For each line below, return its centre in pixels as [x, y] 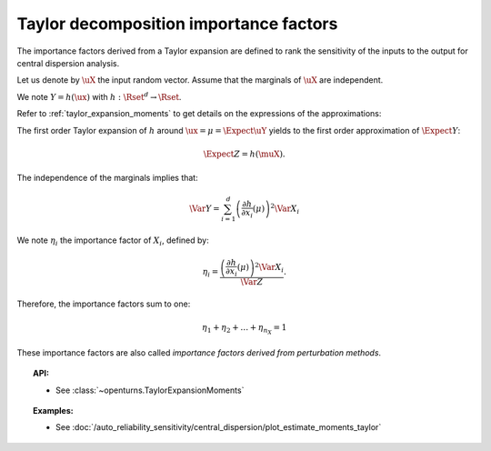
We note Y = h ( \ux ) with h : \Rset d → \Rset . [99, 96]
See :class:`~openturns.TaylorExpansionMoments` [150, 390]
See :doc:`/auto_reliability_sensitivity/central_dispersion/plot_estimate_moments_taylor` [219, 427]
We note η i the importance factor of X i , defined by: [113, 241]
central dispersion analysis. [68, 63]
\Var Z [252, 281]
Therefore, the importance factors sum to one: [104, 304]
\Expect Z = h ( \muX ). [244, 154]
